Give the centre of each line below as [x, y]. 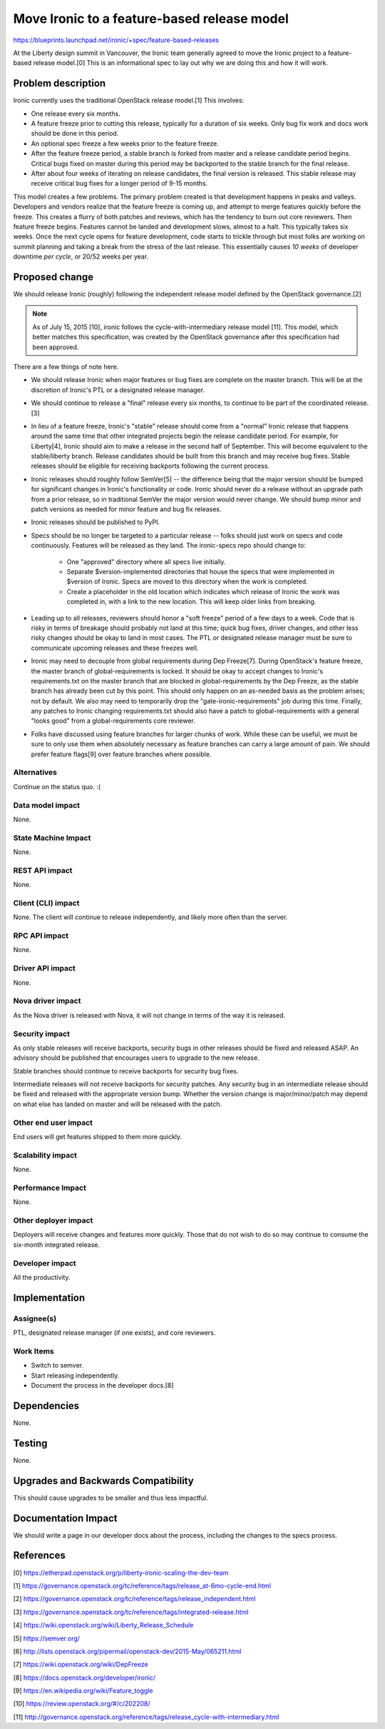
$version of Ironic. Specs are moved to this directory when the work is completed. [187, 581]
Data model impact [47, 805]
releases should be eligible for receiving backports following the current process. [150, 466]
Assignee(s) [35, 1318]
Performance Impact [50, 1188]
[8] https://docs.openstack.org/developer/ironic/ [84, 1678]
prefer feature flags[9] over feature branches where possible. [121, 754]
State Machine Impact [52, 838]
